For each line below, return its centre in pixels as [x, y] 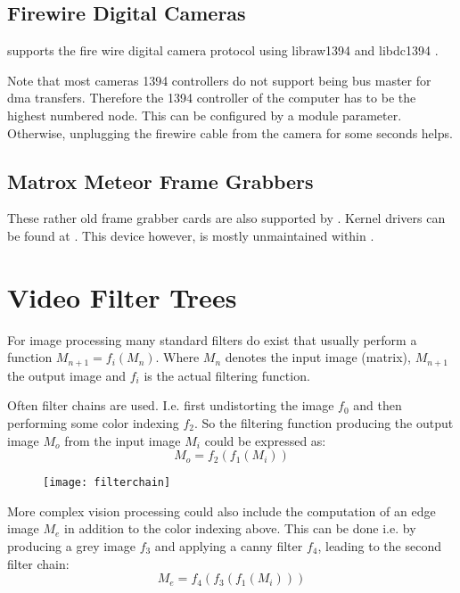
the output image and [67, 375]
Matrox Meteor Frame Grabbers [160, 181]
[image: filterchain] [107, 483]
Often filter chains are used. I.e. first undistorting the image [171, 405]
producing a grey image [71, 545]
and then [378, 405]
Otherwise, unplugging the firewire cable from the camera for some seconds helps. [230, 132]
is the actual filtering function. [227, 375]
